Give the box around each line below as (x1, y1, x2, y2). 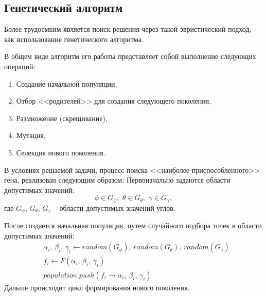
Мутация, (16, 130, 46, 141)
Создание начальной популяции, (16, 78, 117, 89)
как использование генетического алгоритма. (4, 33, 144, 44)
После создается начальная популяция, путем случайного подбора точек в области (4, 220, 262, 231)
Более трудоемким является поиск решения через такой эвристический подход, (4, 24, 252, 34)
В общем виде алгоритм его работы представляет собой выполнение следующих (4, 51, 256, 62)
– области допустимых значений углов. (53, 202, 175, 213)
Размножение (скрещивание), (16, 112, 108, 123)
